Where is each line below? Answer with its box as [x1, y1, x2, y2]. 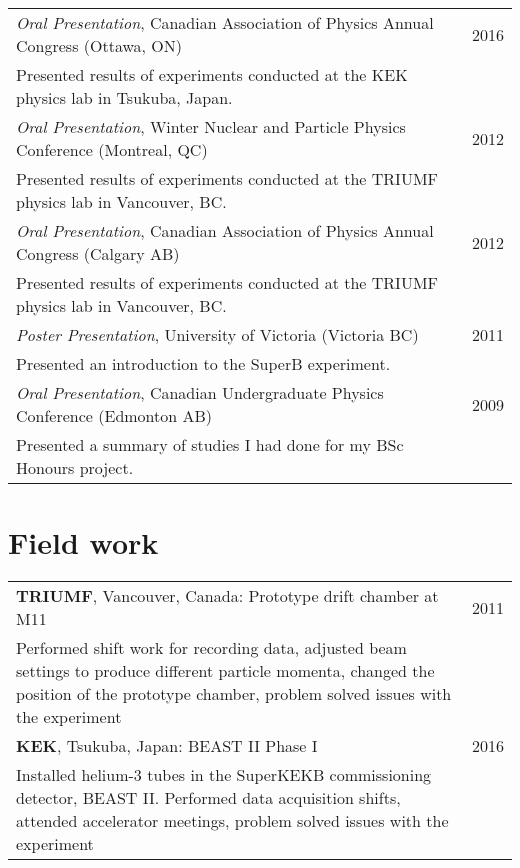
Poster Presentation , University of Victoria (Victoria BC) [16, 323, 419, 346]
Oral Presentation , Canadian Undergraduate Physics [16, 381, 384, 404]
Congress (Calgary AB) [16, 242, 180, 265]
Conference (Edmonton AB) [16, 404, 213, 427]
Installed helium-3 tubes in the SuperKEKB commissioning [16, 763, 432, 787]
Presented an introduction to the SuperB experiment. [16, 352, 391, 375]
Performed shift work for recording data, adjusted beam [16, 636, 407, 660]
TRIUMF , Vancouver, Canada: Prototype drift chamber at [16, 584, 439, 608]
